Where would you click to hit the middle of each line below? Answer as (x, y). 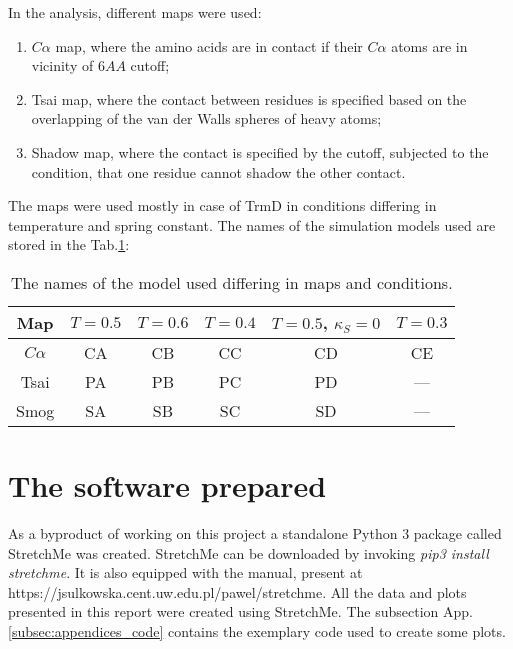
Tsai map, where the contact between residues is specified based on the (249, 98)
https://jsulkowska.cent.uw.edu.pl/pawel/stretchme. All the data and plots (237, 591)
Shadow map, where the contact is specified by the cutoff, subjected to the (260, 151)
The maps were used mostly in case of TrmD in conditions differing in (222, 205)
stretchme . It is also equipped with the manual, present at (185, 572)
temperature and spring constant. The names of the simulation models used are (252, 224)
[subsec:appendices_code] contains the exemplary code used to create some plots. (257, 631)
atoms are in (429, 45)
